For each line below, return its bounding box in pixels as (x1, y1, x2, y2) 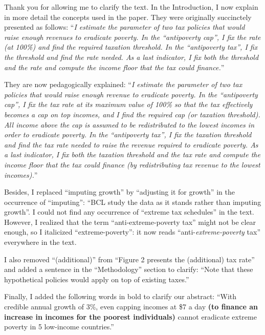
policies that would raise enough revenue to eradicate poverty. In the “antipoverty (4, 89, 258, 99)
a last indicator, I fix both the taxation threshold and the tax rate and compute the (4, 149, 260, 160)
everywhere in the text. (4, 237, 77, 247)
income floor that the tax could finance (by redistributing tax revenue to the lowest (4, 159, 260, 170)
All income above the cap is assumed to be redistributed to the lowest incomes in (4, 119, 255, 130)
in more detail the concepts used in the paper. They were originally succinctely (4, 11, 252, 22)
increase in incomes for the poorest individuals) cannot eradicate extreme (4, 311, 257, 322)
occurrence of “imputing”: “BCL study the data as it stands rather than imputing (4, 196, 261, 207)
